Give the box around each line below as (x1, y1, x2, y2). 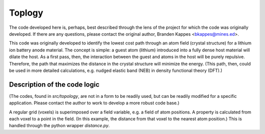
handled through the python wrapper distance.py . (9, 123, 110, 129)
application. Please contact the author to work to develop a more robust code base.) (9, 100, 180, 106)
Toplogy (9, 7, 44, 18)
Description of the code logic (9, 80, 100, 89)
